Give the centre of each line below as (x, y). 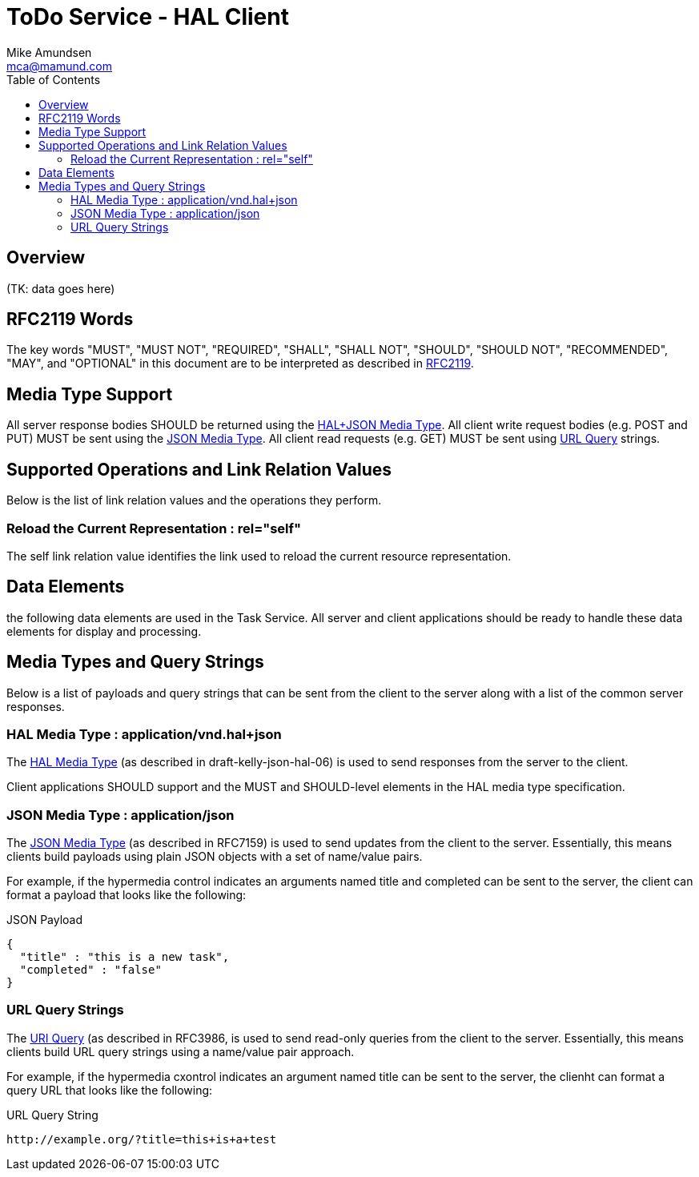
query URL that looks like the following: (110, 1090)
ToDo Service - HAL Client (148, 17)
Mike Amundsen (49, 52)
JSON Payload (45, 920)
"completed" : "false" (90, 970)
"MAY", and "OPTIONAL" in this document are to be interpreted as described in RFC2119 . (240, 364)
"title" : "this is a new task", (125, 957)
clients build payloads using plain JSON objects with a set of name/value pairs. (215, 857)
